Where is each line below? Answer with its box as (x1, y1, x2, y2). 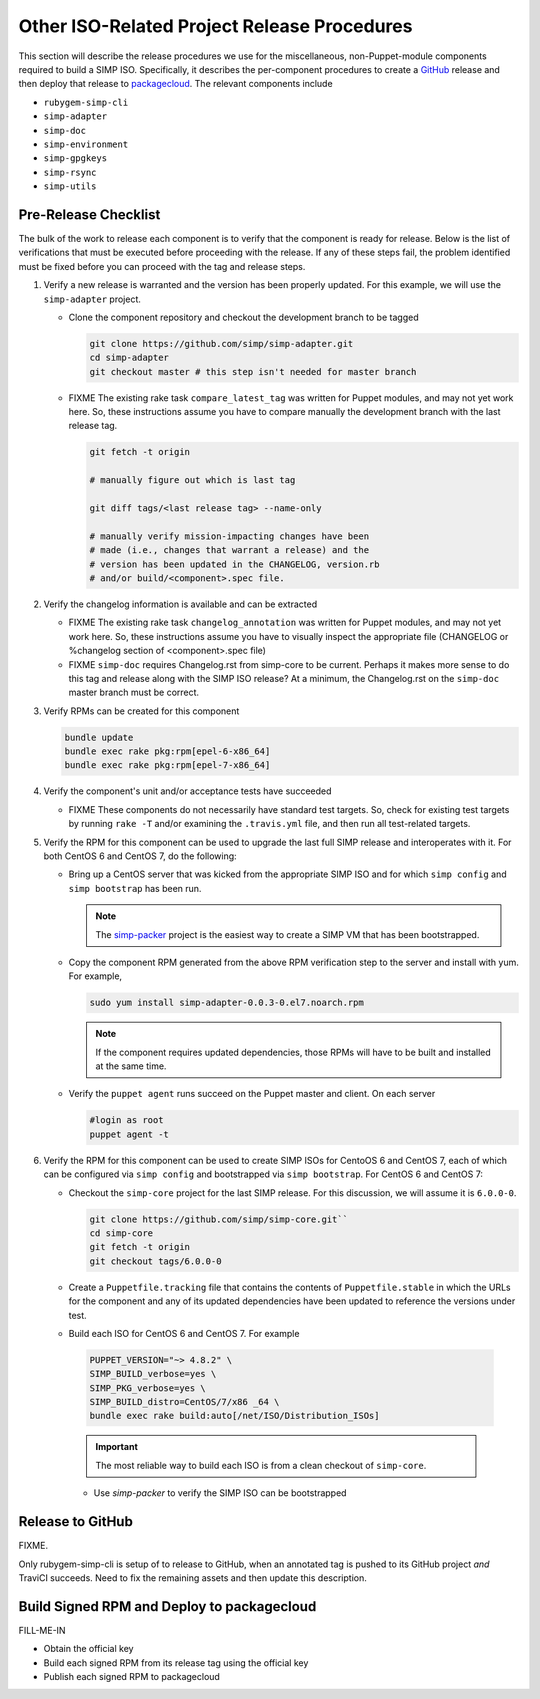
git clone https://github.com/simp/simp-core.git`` (89, 1213, 349, 1225)
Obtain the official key (43, 1643, 134, 1655)
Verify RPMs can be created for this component (43, 705, 240, 717)
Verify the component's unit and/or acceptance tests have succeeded (43, 785, 332, 797)
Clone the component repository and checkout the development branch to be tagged (68, 311, 419, 323)
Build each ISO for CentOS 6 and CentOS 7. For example (68, 1327, 300, 1339)
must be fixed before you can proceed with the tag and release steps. (18, 260, 306, 272)
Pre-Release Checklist (18, 206, 161, 223)
